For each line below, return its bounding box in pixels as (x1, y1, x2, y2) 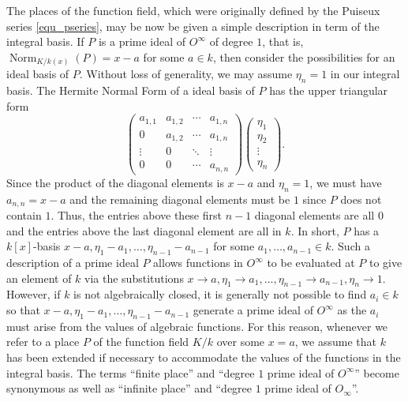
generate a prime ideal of (193, 302, 313, 318)
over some (216, 333, 265, 350)
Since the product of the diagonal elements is (6, 174, 224, 190)
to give (369, 254, 402, 271)
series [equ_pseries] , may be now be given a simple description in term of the (6, 17, 380, 34)
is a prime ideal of (98, 33, 186, 50)
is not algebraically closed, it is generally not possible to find (73, 286, 367, 302)
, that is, (262, 33, 304, 50)
